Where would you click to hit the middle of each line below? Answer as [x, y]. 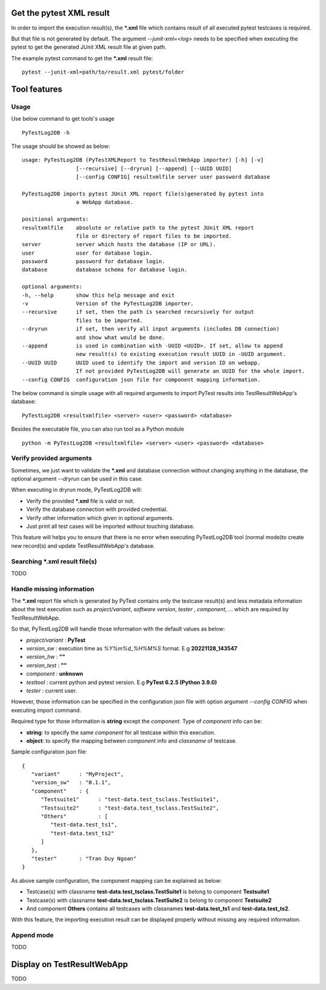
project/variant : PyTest [56, 640]
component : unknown [55, 674]
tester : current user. [52, 690]
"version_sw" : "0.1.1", [71, 782]
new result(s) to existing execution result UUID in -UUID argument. [181, 354]
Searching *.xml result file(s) [54, 561]
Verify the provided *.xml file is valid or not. [80, 501]
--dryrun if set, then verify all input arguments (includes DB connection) [151, 329]
